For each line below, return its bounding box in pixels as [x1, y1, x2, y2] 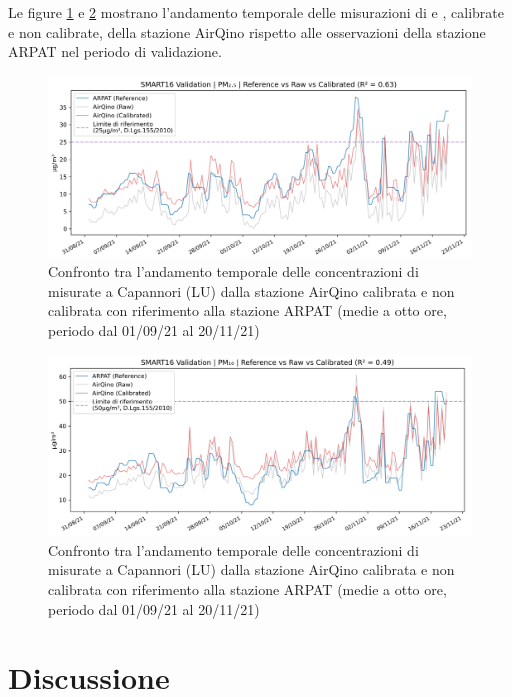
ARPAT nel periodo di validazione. [8, 41, 222, 62]
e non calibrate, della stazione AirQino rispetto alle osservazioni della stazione [8, 21, 486, 42]
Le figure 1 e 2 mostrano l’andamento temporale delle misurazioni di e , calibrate [8, 2, 504, 22]
